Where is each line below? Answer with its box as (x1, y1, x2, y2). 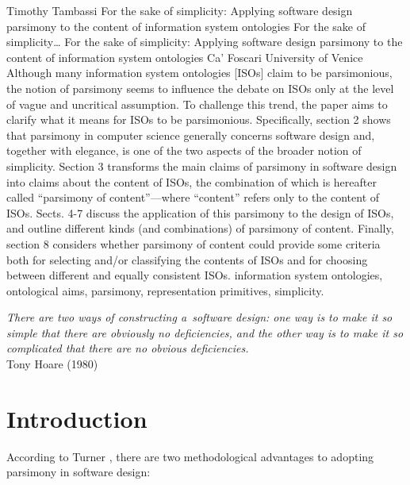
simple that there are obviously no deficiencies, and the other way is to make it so (6, 324, 404, 341)
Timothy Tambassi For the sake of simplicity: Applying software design (6, 2, 353, 18)
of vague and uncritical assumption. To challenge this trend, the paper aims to (6, 95, 388, 112)
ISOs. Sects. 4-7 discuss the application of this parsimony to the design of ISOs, (6, 204, 394, 221)
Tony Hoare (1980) (6, 356, 98, 372)
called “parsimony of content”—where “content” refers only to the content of (6, 189, 380, 206)
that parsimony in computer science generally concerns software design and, (6, 126, 375, 143)
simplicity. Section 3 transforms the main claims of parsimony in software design (6, 157, 397, 174)
